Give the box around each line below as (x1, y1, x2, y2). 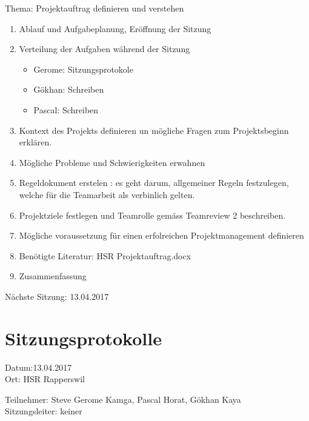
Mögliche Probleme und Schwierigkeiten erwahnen (19, 156, 205, 168)
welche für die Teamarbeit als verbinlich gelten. (19, 188, 195, 201)
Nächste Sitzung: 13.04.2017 (5, 290, 109, 302)
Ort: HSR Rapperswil (5, 373, 85, 385)
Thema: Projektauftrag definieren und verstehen (5, 2, 184, 14)
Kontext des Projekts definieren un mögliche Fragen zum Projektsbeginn (19, 124, 289, 136)
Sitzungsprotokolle (5, 325, 162, 350)
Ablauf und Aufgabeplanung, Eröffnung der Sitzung (19, 22, 211, 35)
